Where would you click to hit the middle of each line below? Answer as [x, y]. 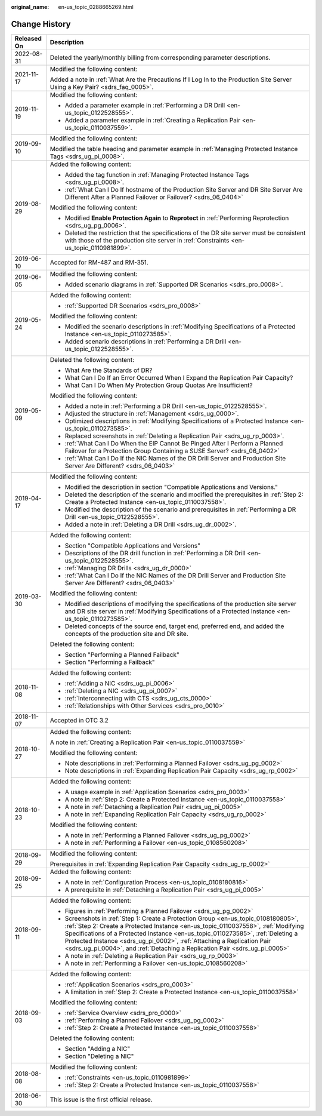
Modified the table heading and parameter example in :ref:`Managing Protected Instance [174, 149]
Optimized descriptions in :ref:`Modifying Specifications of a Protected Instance [177, 421]
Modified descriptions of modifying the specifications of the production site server [181, 604]
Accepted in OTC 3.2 [79, 720]
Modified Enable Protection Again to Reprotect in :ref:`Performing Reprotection [177, 218]
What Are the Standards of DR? [109, 370]
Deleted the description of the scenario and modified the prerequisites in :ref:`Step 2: [184, 494]
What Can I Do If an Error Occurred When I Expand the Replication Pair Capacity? [179, 377]
